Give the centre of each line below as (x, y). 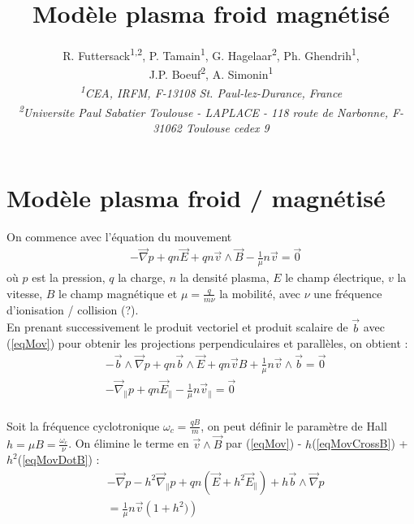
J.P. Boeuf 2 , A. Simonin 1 (211, 73)
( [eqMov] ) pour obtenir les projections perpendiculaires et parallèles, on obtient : (207, 343)
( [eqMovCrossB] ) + (360, 443)
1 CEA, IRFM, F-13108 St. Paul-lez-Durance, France (211, 92)
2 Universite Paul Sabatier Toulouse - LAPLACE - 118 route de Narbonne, (203, 110)
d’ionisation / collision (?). (73, 309)
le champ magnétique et (118, 293)
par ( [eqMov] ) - (264, 443)
